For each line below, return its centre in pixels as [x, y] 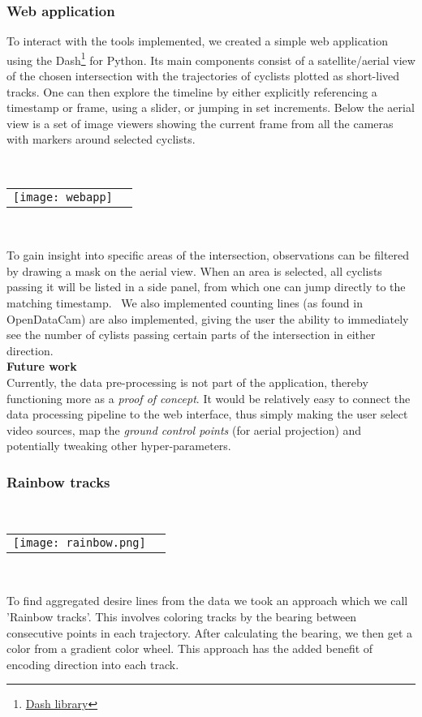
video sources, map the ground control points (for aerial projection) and [184, 429]
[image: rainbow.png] [80, 542]
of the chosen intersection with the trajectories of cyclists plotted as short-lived [203, 76]
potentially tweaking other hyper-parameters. [119, 446]
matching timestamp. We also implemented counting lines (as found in [185, 303]
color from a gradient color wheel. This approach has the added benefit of [190, 648]
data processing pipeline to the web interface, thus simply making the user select [207, 414]
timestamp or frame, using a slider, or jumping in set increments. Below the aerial [211, 107]
